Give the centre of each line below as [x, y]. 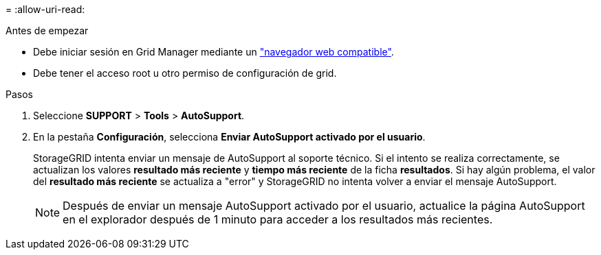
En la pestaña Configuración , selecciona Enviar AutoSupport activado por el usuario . [229, 137]
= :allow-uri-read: [45, 9]
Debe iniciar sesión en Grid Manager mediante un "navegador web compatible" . [214, 52]
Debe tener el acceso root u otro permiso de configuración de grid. [185, 73]
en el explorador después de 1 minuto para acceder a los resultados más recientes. [278, 219]
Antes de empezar [47, 31]
